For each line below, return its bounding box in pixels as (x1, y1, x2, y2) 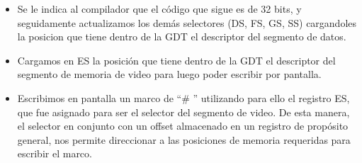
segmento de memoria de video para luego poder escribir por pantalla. (17, 67, 322, 81)
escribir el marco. (17, 146, 92, 161)
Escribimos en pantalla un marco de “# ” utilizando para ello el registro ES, (17, 90, 350, 105)
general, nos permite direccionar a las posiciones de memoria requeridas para (17, 132, 351, 147)
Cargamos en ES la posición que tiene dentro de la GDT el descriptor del (17, 52, 336, 67)
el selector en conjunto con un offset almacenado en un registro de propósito (17, 118, 349, 133)
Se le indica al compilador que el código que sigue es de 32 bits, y (17, 1, 302, 16)
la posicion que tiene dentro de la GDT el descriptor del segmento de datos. (17, 29, 346, 44)
